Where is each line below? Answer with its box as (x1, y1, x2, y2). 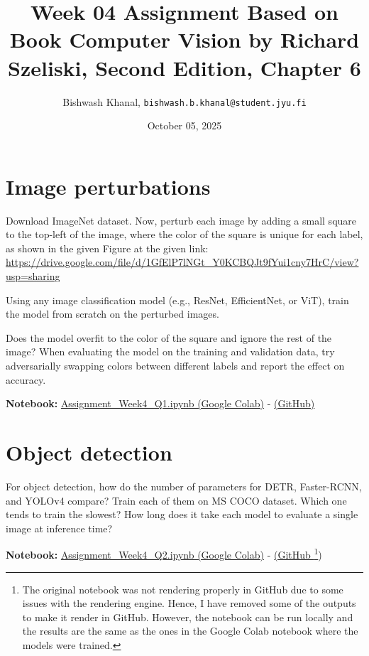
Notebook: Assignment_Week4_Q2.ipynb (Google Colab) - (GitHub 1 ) (6, 545, 322, 561)
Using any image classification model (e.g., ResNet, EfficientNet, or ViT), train (6, 292, 349, 307)
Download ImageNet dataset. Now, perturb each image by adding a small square (6, 213, 357, 227)
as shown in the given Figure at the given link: (6, 240, 209, 255)
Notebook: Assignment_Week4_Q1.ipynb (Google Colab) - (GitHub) (6, 396, 315, 411)
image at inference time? (6, 520, 113, 535)
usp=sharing (6, 269, 60, 284)
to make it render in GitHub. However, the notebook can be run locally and (22, 609, 353, 624)
